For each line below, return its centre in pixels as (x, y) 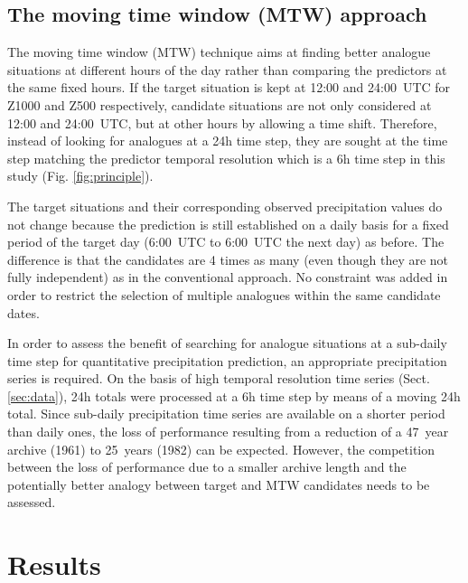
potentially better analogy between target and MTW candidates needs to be (219, 484)
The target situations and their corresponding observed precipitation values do (225, 206)
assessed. (32, 502)
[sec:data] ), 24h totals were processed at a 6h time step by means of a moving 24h (234, 395)
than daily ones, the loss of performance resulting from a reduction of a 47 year (228, 432)
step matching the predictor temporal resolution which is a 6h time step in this (226, 158)
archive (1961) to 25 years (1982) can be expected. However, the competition (221, 449)
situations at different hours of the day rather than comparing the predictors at (227, 69)
